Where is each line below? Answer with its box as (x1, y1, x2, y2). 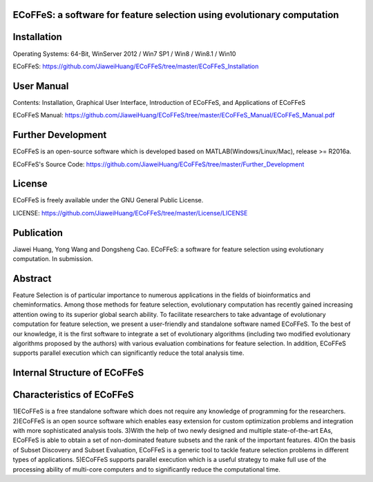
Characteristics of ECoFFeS (12, 389, 134, 401)
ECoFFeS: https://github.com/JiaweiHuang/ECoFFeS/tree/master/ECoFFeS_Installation (12, 62, 259, 70)
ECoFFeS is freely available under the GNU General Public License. (12, 196, 204, 204)
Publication (12, 226, 64, 238)
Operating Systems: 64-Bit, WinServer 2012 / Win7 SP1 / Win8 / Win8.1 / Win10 (12, 49, 236, 58)
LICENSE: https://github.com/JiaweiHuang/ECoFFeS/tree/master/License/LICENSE (12, 209, 248, 217)
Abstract (12, 273, 52, 285)
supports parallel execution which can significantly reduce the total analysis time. (12, 349, 245, 357)
